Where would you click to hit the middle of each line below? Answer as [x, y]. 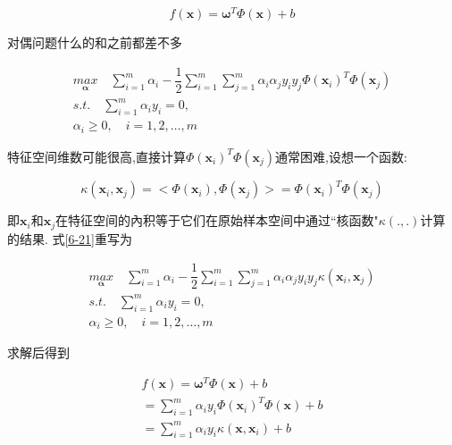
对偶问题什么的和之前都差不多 [95, 42]
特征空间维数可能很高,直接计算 [96, 156]
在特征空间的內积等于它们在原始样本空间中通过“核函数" [217, 220]
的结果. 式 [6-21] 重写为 [70, 238]
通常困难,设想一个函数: [341, 156]
